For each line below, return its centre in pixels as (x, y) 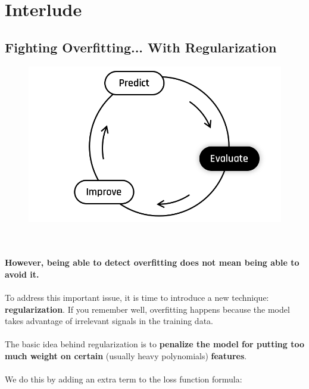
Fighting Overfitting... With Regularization (141, 47)
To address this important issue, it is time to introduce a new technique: (137, 297)
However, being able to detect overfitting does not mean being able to (152, 262)
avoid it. (22, 274)
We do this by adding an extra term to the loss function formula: (124, 379)
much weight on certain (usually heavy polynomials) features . (126, 355)
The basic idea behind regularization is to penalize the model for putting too (155, 344)
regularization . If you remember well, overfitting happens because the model (147, 309)
